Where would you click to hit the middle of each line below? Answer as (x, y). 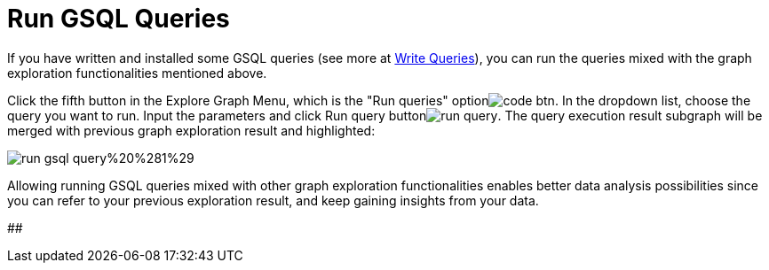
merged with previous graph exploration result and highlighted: (191, 130)
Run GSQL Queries (119, 19)
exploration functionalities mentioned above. (137, 73)
